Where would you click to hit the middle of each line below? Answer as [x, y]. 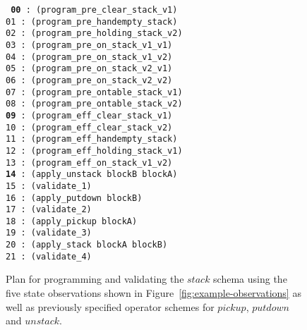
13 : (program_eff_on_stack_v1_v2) [89, 163]
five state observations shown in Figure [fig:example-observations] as [153, 293]
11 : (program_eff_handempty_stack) [92, 139]
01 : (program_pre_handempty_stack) [92, 22]
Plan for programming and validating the [95, 279]
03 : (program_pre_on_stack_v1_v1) [89, 45]
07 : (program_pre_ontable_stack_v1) [94, 92]
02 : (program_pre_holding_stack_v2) [94, 33]
